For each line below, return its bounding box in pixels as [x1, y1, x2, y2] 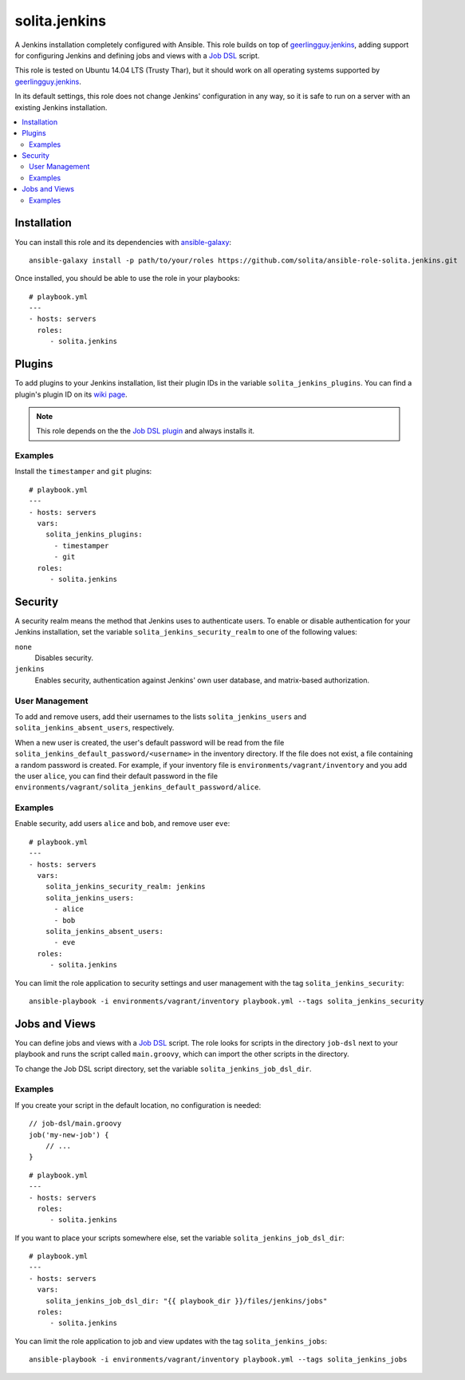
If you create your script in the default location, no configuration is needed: [14, 1100, 262, 1109]
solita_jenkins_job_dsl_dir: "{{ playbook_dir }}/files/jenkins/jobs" [45, 1296, 328, 1305]
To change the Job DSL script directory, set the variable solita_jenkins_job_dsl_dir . [14, 1064, 312, 1074]
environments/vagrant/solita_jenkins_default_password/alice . [14, 782, 261, 792]
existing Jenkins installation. [14, 102, 108, 112]
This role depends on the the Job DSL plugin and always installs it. [36, 426, 255, 436]
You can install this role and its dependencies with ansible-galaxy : [14, 237, 231, 247]
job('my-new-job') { [29, 1130, 109, 1139]
